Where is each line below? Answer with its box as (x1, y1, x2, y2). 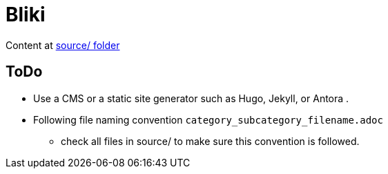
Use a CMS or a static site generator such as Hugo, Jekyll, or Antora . (33, 92, 349, 104)
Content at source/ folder (6, 39, 120, 51)
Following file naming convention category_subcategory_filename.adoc (33, 113, 383, 126)
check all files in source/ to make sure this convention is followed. (61, 135, 360, 147)
